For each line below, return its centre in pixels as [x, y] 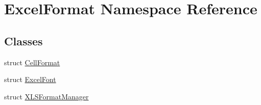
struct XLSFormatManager [46, 96]
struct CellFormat [32, 62]
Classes [23, 41]
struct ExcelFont [30, 79]
